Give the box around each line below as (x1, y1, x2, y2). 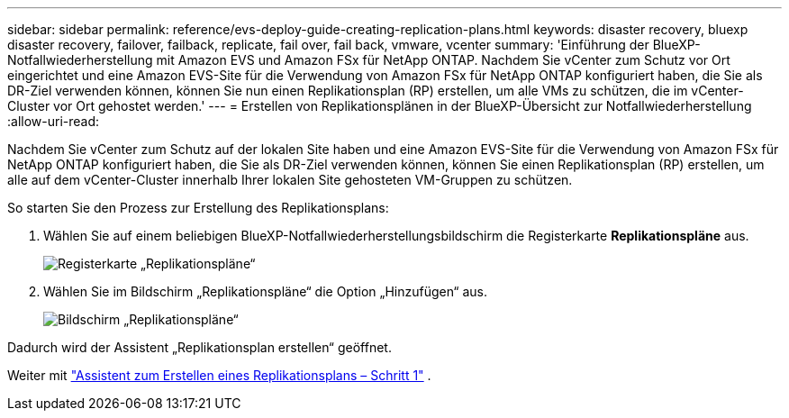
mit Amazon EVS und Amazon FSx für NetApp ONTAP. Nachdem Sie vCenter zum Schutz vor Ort (156, 52, 730, 68)
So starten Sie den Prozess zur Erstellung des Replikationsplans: (7, 200, 389, 215)
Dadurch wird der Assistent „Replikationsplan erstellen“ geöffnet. (7, 340, 392, 355)
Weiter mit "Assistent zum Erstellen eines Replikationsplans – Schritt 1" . (7, 368, 431, 383)
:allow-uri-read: (7, 114, 100, 129)
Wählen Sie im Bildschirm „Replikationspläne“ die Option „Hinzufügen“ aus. (43, 284, 487, 299)
